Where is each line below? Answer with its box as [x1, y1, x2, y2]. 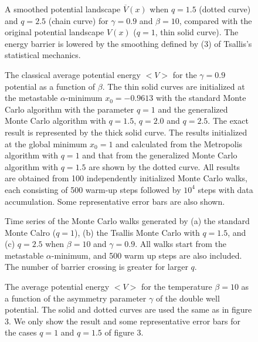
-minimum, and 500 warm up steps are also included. [51, 249, 242, 261]
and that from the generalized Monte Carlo [82, 149, 237, 161]
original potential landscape [5, 26, 104, 38]
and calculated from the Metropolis [116, 137, 243, 150]
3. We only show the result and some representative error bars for [5, 314, 241, 327]
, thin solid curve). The [155, 26, 239, 38]
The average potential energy [5, 280, 110, 293]
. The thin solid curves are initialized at [102, 80, 245, 92]
